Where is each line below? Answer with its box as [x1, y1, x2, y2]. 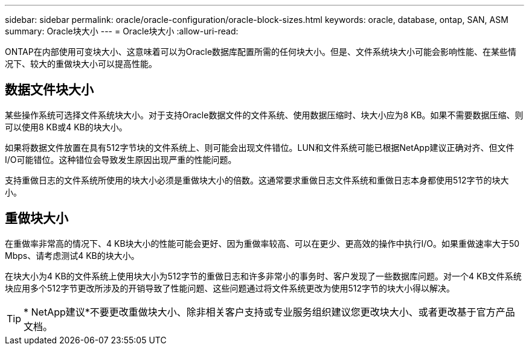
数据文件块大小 [5, 82, 94, 98]
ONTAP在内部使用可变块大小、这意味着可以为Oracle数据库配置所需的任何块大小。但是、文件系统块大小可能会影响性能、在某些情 [5, 46, 517, 57]
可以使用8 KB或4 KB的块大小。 [5, 121, 127, 132]
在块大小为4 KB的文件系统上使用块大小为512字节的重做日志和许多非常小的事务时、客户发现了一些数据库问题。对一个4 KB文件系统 [5, 270, 522, 281]
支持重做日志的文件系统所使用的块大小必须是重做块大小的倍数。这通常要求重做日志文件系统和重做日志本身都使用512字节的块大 [5, 174, 509, 185]
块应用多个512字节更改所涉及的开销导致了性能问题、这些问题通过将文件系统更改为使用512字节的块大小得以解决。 [5, 282, 455, 293]
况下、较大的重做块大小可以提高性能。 [5, 59, 157, 69]
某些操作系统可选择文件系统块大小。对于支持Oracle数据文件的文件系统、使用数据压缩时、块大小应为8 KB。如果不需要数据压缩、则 [5, 109, 524, 120]
